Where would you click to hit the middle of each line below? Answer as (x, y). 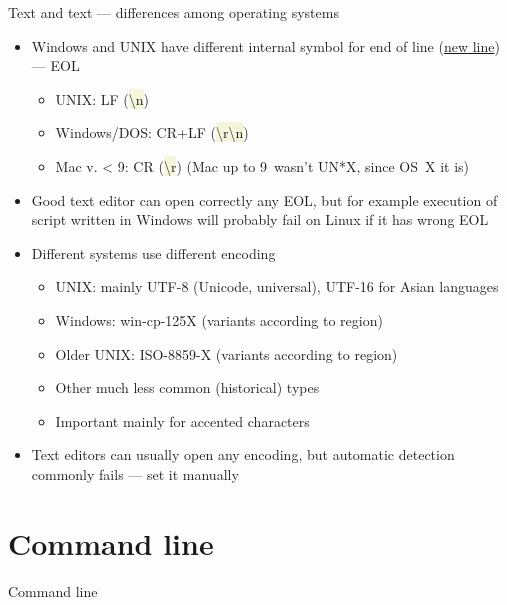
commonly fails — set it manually (135, 473)
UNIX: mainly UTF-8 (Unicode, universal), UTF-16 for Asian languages (277, 286)
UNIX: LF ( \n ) (102, 98)
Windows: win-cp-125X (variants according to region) (219, 319)
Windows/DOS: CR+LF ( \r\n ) (152, 132)
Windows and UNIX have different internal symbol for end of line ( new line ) (265, 45)
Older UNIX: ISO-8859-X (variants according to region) (226, 353)
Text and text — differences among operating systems (173, 12)
